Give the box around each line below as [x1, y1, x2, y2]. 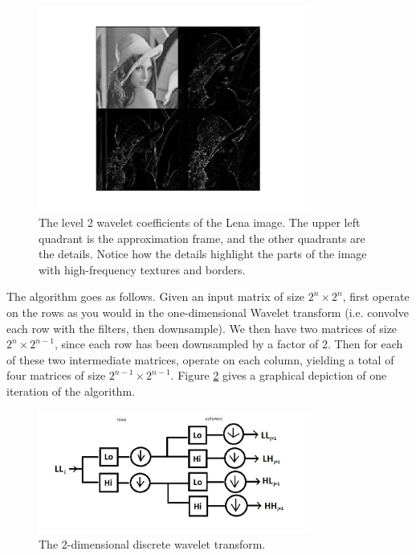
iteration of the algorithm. [6, 382, 135, 399]
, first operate [342, 288, 410, 305]
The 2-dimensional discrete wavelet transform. [39, 536, 266, 553]
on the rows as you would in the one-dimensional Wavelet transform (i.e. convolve [6, 303, 409, 320]
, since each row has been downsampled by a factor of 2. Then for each [54, 335, 403, 352]
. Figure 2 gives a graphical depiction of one [170, 367, 387, 384]
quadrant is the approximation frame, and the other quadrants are [39, 229, 365, 246]
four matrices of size [6, 367, 106, 384]
